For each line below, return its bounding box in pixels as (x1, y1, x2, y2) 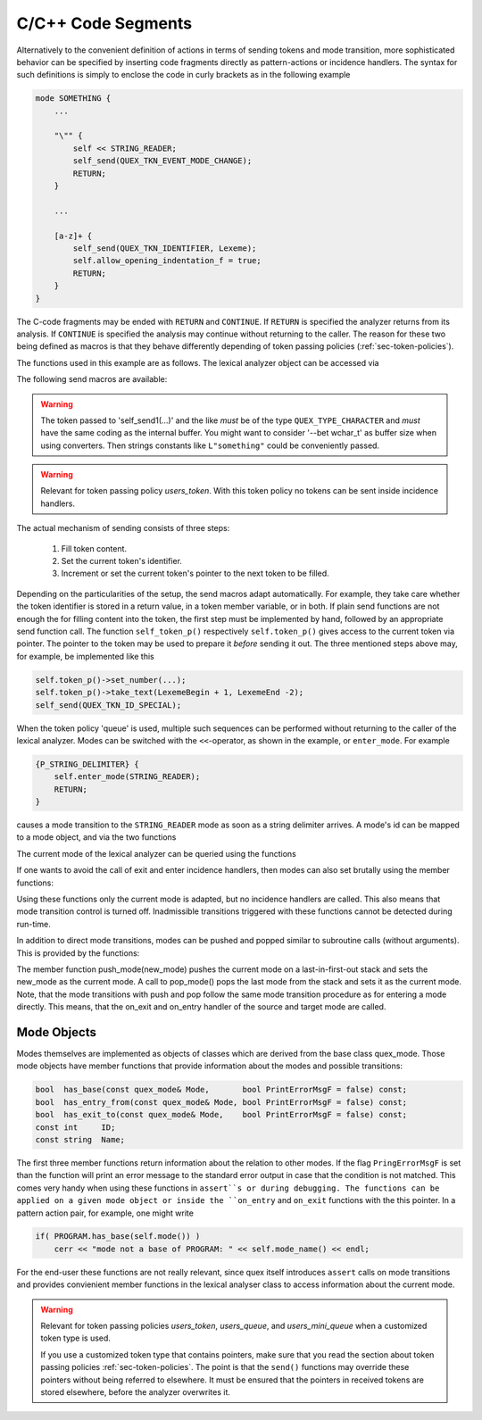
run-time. (16, 918, 51, 929)
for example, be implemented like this (16, 651, 155, 661)
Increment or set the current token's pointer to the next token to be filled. (61, 568, 329, 579)
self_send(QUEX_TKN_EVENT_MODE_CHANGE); (72, 156, 253, 166)
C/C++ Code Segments (16, 13, 192, 33)
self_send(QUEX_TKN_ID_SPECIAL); (35, 700, 182, 710)
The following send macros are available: (16, 374, 168, 385)
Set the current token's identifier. (61, 556, 183, 567)
